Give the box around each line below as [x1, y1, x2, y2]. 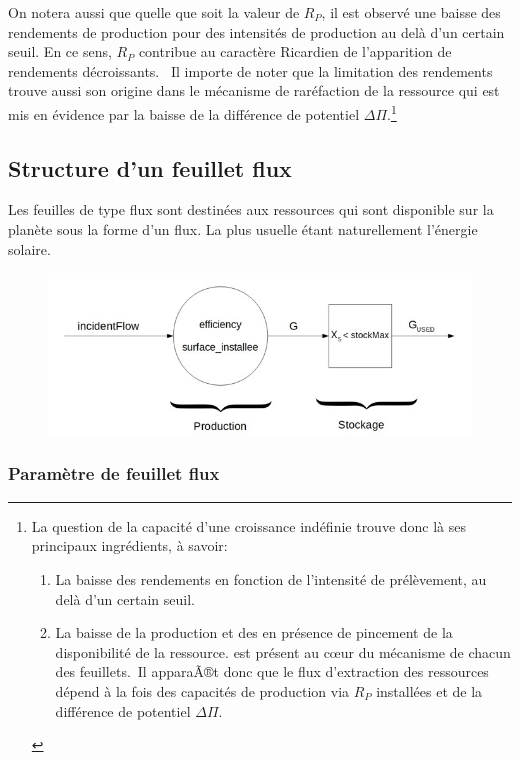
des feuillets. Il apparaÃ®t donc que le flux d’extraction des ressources [55, 661, 489, 682]
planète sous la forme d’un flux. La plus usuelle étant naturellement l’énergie [8, 219, 478, 240]
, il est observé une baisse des [321, 2, 501, 22]
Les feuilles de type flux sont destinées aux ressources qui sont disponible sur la [8, 199, 494, 220]
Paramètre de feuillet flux [8, 461, 220, 486]
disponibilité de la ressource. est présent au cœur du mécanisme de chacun [55, 641, 511, 662]
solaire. [8, 238, 51, 259]
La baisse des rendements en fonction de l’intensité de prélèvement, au [55, 568, 487, 589]
